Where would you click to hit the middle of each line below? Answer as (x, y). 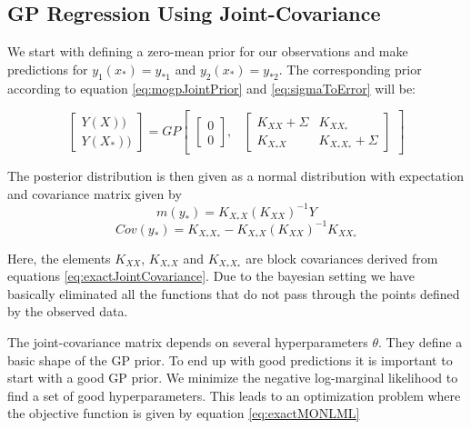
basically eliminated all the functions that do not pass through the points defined (234, 293)
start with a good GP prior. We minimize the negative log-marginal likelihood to (233, 378)
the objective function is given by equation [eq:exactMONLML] (184, 413)
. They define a (420, 341)
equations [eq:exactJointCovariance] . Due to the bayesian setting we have (211, 276)
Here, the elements (59, 258)
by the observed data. (68, 311)
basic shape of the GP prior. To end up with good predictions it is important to (230, 359)
